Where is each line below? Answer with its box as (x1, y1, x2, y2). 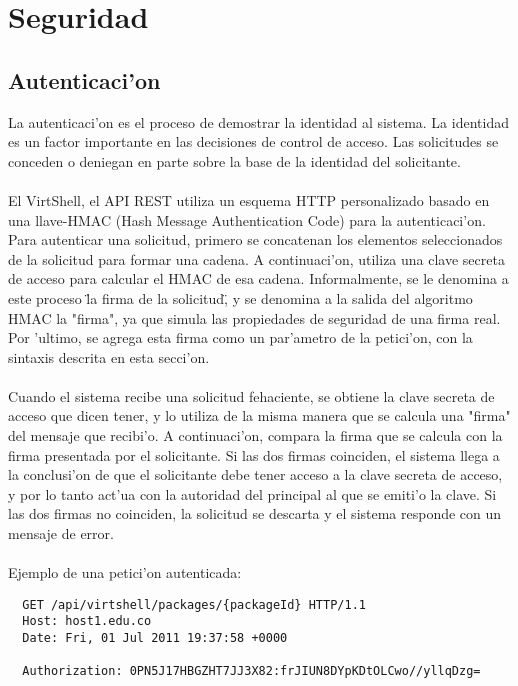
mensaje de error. (8, 523, 114, 544)
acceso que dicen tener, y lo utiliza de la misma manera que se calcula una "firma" (8, 405, 511, 426)
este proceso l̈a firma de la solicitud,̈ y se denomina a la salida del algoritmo (8, 287, 473, 308)
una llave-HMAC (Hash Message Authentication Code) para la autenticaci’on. (8, 209, 486, 230)
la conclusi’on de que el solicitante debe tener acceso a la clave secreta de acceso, (8, 464, 503, 485)
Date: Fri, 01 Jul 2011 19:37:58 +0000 (22, 631, 288, 646)
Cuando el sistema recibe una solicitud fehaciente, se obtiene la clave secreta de (8, 385, 495, 406)
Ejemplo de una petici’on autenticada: (8, 562, 242, 583)
